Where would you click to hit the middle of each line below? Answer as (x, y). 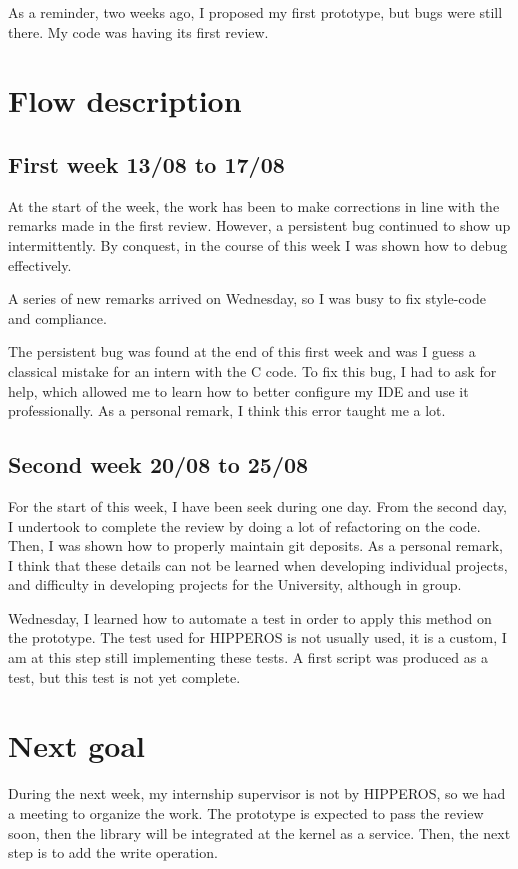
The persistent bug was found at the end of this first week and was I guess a (242, 351)
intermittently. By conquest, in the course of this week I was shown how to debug (258, 244)
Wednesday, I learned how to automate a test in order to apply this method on (250, 617)
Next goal (76, 745)
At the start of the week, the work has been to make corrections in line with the (254, 205)
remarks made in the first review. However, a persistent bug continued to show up (259, 225)
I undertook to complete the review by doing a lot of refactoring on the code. (244, 525)
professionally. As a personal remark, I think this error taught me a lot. (227, 410)
